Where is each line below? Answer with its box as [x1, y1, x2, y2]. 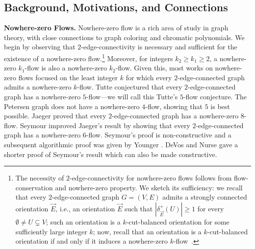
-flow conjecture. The [183, 91, 247, 102]
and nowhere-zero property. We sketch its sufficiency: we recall [55, 182, 243, 192]
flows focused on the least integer [18, 72, 118, 82]
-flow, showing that [145, 101, 203, 111]
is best [210, 101, 230, 111]
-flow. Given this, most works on [115, 63, 213, 73]
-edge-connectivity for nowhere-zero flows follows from [69, 173, 232, 183]
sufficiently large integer [15, 226, 87, 236]
